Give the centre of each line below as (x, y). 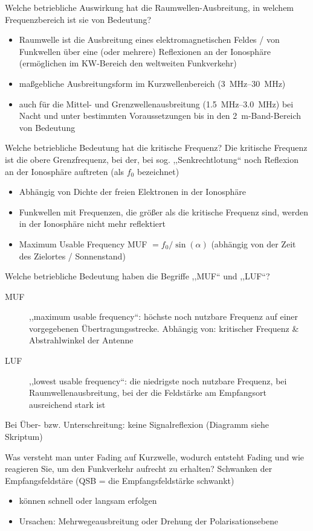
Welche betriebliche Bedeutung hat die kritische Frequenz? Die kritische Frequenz (156, 148)
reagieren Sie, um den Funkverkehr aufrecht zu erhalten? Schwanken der (139, 469)
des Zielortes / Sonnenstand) (72, 256)
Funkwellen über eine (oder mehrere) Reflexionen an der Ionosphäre (145, 51)
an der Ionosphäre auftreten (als (65, 171)
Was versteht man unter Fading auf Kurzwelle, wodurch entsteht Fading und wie (155, 456)
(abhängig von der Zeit (253, 243)
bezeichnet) (158, 171)
